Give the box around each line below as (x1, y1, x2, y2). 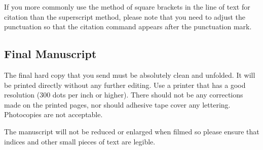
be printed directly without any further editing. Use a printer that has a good (4, 79, 246, 90)
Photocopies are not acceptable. (4, 109, 103, 120)
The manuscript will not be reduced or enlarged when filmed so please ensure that (4, 126, 259, 136)
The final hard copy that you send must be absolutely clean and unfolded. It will (4, 69, 255, 80)
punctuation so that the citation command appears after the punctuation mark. (4, 21, 252, 32)
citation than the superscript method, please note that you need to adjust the (4, 11, 246, 22)
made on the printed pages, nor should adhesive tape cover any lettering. (4, 99, 231, 110)
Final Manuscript (4, 46, 97, 62)
